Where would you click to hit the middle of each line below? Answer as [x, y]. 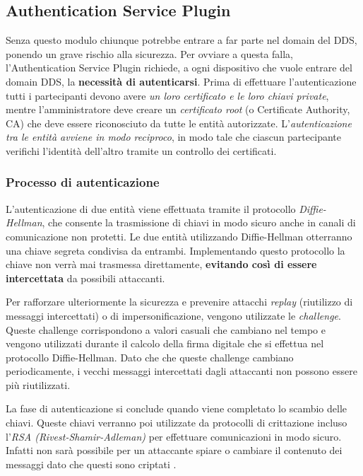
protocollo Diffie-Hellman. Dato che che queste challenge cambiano [150, 357]
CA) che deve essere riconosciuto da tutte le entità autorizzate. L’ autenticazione [179, 123]
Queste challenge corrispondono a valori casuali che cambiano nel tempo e [166, 329]
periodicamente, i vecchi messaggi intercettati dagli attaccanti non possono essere [181, 371]
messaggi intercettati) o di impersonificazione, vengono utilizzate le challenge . [173, 315]
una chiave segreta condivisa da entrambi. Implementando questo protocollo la [175, 250]
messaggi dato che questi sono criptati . [91, 464]
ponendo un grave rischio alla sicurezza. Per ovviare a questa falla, [150, 53]
